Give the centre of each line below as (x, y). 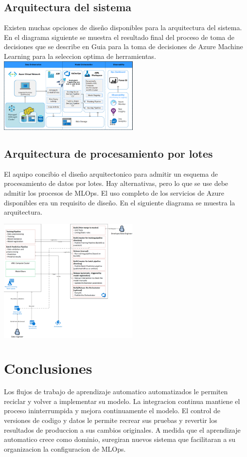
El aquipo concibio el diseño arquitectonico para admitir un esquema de (111, 174)
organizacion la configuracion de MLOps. (65, 448)
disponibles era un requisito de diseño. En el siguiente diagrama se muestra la (120, 202)
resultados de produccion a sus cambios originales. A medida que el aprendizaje (122, 430)
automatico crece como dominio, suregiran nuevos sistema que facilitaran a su (120, 439)
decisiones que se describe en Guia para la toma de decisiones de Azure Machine (123, 46)
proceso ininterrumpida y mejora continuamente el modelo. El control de (112, 411)
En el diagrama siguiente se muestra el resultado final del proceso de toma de (119, 37)
